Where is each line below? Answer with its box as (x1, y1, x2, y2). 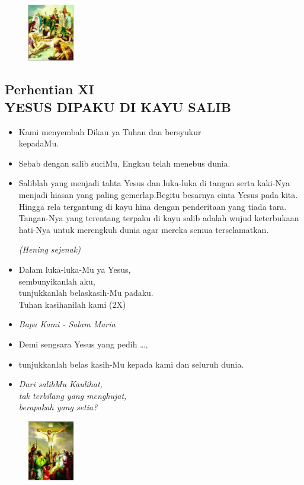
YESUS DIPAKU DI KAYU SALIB (5, 97, 231, 116)
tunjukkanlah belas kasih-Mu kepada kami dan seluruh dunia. (18, 358, 244, 370)
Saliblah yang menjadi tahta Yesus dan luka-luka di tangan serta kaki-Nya (18, 177, 290, 189)
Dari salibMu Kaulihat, (18, 378, 103, 390)
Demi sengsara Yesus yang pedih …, (18, 337, 148, 350)
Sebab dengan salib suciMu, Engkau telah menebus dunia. (18, 157, 231, 169)
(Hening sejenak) (18, 243, 81, 256)
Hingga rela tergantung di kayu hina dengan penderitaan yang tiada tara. (18, 200, 287, 212)
